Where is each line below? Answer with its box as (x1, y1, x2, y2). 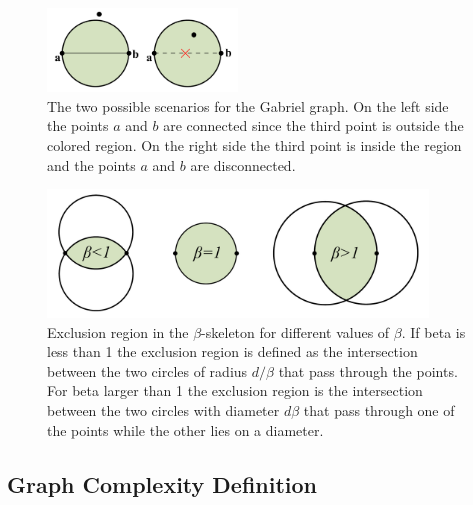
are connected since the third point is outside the (163, 115, 464, 136)
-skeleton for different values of (201, 321, 390, 342)
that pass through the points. (278, 360, 458, 381)
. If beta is (401, 321, 466, 342)
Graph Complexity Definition (7, 468, 318, 499)
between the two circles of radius (47, 360, 248, 381)
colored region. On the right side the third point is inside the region (47, 134, 462, 155)
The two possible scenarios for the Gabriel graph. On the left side (47, 95, 449, 116)
